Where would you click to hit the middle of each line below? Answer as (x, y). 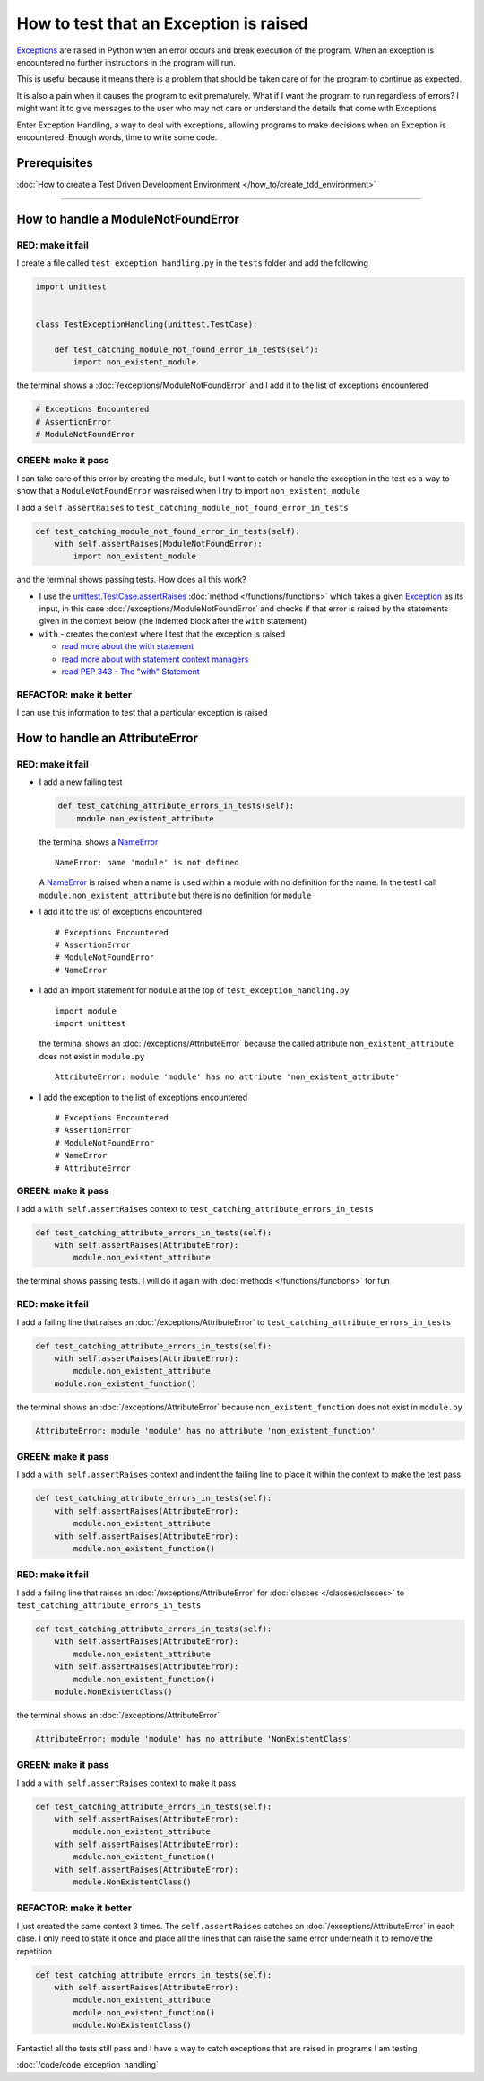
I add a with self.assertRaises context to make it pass (126, 1783)
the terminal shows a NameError (99, 842)
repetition (35, 1951)
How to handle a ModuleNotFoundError (128, 219)
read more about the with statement (128, 646)
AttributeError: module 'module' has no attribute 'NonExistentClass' (194, 1739)
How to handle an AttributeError (108, 738)
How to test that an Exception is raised (162, 23)
